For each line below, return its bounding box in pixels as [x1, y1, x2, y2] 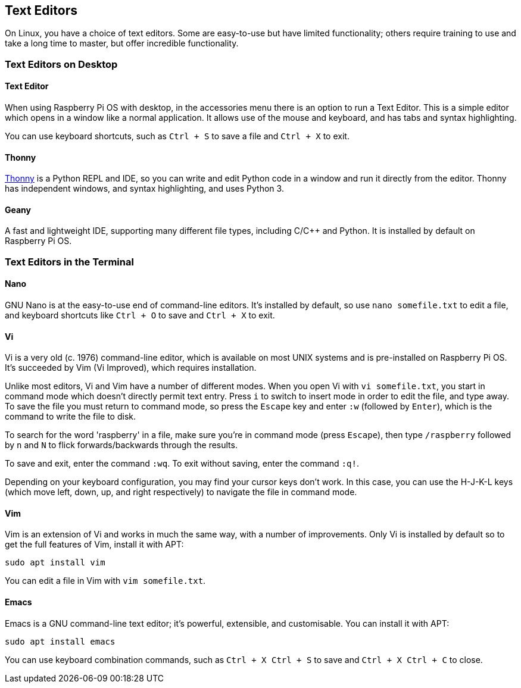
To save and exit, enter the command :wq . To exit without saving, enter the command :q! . [5, 458, 359, 469]
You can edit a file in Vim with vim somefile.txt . [5, 576, 206, 586]
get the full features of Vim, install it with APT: [5, 539, 184, 550]
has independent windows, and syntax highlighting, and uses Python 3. [5, 183, 284, 194]
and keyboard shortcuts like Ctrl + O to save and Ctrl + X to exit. [5, 310, 275, 321]
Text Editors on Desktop [5, 58, 118, 70]
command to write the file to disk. [5, 411, 136, 422]
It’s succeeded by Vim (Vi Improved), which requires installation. [5, 362, 257, 373]
